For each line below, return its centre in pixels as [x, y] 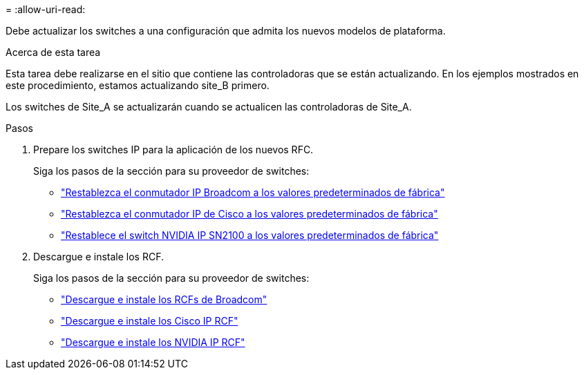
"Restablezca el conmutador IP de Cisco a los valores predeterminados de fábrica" [249, 214]
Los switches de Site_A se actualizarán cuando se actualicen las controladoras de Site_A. [209, 107]
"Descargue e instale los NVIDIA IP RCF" [153, 342]
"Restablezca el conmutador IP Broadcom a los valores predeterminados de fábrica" [253, 192]
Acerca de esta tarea [53, 52]
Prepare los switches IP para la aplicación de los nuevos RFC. [173, 150]
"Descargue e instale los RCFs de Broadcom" [164, 299]
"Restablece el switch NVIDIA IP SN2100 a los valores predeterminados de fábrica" [250, 235]
